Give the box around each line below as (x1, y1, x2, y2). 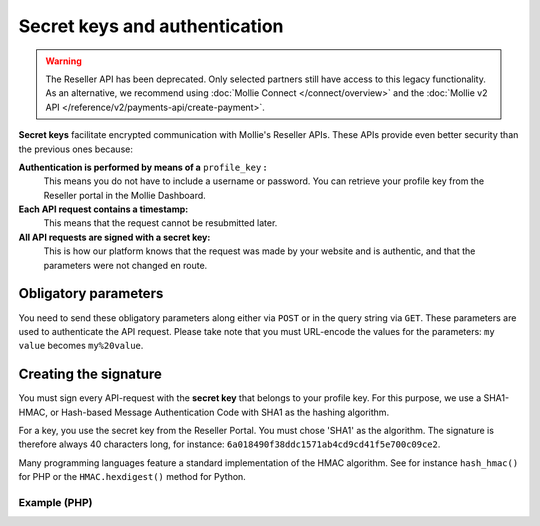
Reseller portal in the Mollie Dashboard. (43, 189, 207, 201)
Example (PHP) (18, 495, 93, 509)
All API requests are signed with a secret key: (18, 231, 211, 243)
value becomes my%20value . (18, 340, 144, 352)
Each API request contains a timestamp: (18, 203, 189, 215)
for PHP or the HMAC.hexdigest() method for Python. (18, 471, 247, 483)
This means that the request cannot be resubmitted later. (43, 217, 278, 229)
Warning (45, 55, 82, 67)
